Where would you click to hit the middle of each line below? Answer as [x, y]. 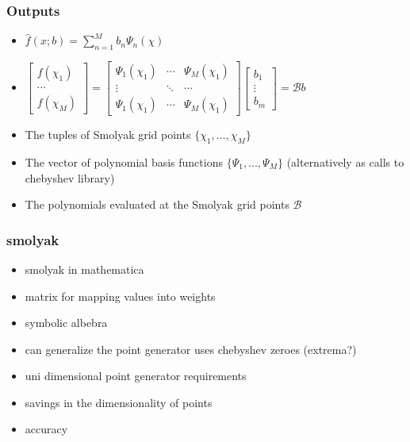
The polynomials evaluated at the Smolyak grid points [157, 204]
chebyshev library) [70, 177]
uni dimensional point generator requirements [136, 376]
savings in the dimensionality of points [119, 402]
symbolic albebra [66, 323]
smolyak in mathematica [84, 269]
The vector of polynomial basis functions [124, 161]
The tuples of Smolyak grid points [108, 135]
